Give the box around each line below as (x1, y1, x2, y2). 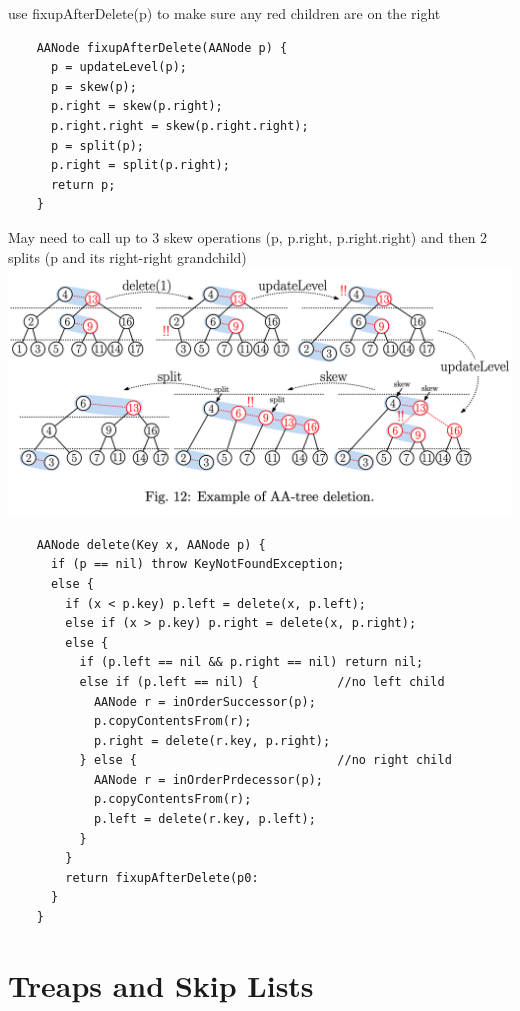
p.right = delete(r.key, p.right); (93, 733, 331, 748)
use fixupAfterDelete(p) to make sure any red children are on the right (8, 3, 441, 23)
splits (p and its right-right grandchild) (8, 246, 247, 267)
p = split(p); (50, 138, 145, 153)
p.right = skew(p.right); (50, 99, 223, 114)
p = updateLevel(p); (50, 60, 187, 75)
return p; (50, 177, 116, 192)
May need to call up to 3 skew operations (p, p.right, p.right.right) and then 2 (8, 226, 488, 247)
